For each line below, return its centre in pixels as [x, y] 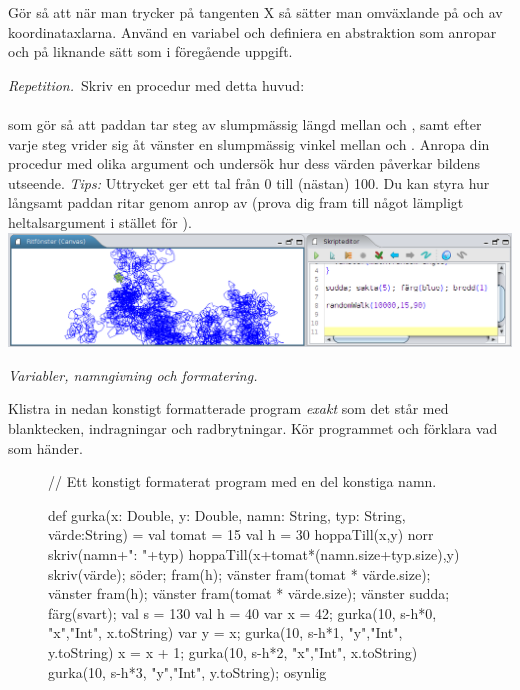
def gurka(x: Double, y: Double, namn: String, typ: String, [227, 514]
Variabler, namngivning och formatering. [133, 374]
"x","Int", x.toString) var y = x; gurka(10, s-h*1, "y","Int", [225, 632]
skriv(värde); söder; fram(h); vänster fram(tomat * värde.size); [239, 573]
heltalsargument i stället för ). [100, 221]
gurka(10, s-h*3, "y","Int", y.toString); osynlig [187, 671]
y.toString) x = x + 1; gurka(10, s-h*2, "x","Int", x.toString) [233, 651]
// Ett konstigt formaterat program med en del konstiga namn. [242, 481]
